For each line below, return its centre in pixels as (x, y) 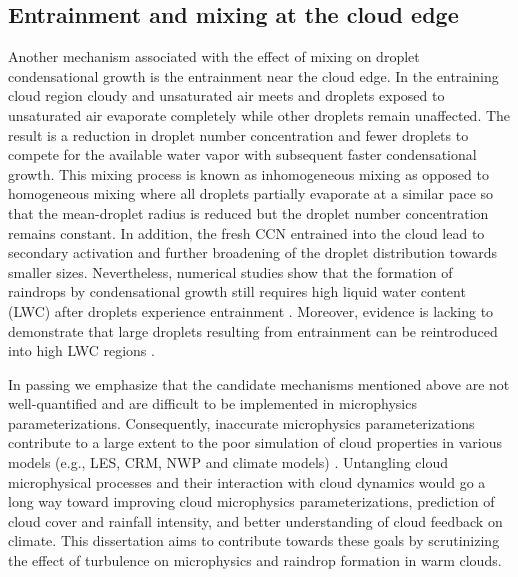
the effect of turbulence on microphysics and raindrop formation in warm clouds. (255, 560)
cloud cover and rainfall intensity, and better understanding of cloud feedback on (255, 520)
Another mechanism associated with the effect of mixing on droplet (214, 56)
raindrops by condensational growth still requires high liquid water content (237, 291)
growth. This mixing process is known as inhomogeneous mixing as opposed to (248, 173)
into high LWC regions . (81, 350)
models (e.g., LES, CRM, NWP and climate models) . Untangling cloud (228, 462)
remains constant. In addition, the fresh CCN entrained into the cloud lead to (246, 232)
